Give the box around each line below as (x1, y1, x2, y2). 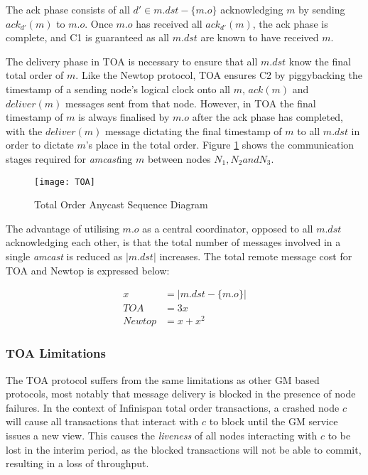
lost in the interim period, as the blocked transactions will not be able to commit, (6, 442, 362, 457)
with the (6, 123, 43, 138)
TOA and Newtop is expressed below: (6, 262, 170, 277)
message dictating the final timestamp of (104, 123, 282, 138)
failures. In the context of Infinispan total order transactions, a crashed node (6, 400, 340, 415)
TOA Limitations (6, 344, 106, 362)
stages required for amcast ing (6, 151, 133, 166)
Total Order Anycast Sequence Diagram (34, 197, 208, 212)
